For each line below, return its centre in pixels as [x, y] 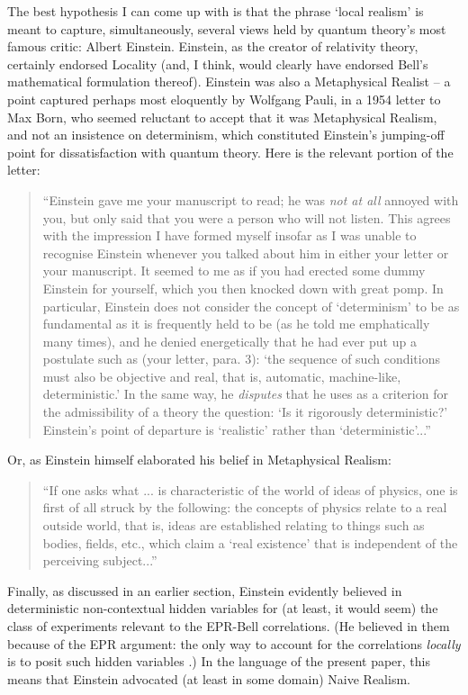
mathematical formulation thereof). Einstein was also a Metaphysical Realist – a [229, 81]
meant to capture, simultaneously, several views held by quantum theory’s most [227, 28]
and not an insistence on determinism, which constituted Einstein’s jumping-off [226, 135]
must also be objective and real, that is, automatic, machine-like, [222, 376]
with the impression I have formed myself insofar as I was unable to [229, 235]
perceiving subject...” [100, 560]
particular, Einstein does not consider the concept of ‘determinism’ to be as [251, 306]
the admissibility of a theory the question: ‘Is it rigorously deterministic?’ [245, 412]
